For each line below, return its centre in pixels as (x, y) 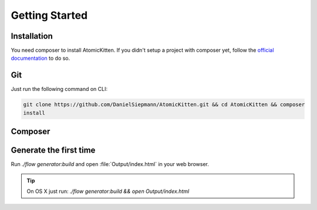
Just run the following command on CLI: (59, 89)
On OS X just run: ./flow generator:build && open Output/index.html (108, 191)
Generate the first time (53, 150)
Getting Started (49, 15)
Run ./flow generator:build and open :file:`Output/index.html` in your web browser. (110, 164)
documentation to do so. (41, 58)
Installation (32, 36)
